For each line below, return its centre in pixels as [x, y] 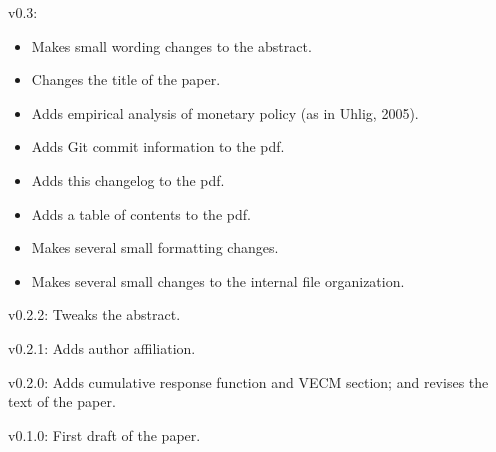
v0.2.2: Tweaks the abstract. [94, 314]
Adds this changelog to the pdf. [128, 179]
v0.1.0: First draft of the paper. [104, 434]
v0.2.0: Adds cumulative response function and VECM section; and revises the [248, 381]
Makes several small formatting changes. [155, 247]
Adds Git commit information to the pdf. [158, 146]
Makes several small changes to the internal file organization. [218, 280]
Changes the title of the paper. [126, 79]
